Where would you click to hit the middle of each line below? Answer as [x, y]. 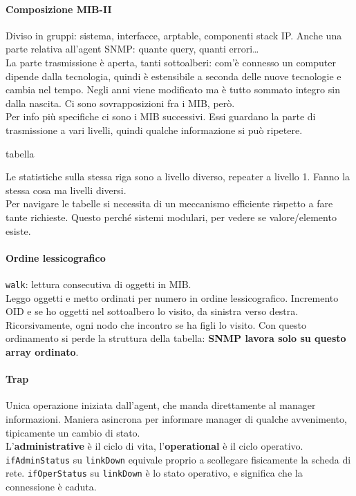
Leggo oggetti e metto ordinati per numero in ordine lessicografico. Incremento [172, 297]
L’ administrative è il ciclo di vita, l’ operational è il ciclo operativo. [154, 446]
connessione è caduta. [51, 487]
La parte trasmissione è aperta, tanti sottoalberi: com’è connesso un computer [171, 62]
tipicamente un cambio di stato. [73, 432]
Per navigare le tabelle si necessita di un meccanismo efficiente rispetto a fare [169, 203]
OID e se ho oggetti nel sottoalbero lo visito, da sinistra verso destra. [152, 311]
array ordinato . [42, 351]
